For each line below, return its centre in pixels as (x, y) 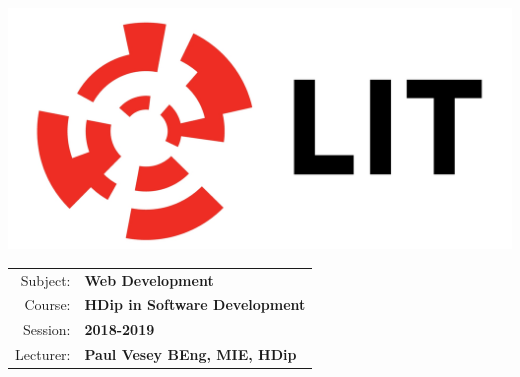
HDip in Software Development (195, 304)
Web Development (149, 279)
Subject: (45, 279)
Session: (46, 329)
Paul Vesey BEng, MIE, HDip (190, 354)
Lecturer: (43, 354)
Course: (47, 304)
